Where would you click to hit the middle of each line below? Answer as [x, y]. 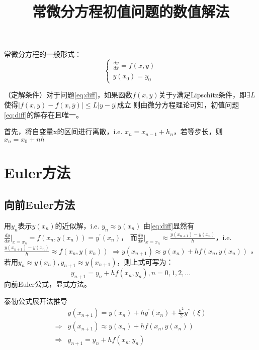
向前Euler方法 [40, 205]
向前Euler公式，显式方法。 [48, 284]
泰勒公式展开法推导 [36, 301]
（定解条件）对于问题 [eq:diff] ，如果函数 [68, 95]
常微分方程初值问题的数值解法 [131, 11]
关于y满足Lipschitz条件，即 [203, 95]
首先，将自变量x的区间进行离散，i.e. [63, 131]
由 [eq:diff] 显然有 [169, 225]
